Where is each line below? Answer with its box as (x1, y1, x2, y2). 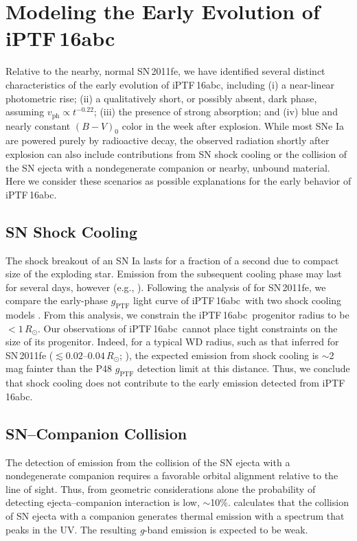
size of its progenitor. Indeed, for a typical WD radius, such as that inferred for (5, 334, 339, 349)
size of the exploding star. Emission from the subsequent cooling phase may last (5, 266, 342, 281)
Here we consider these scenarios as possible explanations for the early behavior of (5, 174, 352, 188)
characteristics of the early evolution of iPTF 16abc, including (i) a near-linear (5, 77, 335, 91)
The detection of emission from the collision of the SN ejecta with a (5, 454, 290, 469)
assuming (5, 104, 45, 119)
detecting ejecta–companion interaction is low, (5, 495, 200, 509)
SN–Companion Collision (5, 422, 187, 444)
